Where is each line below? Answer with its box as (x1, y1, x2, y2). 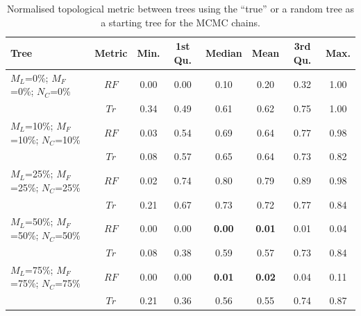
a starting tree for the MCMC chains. (101, 15, 260, 29)
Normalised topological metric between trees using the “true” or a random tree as (6, 1, 355, 15)
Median (205, 45, 242, 60)
